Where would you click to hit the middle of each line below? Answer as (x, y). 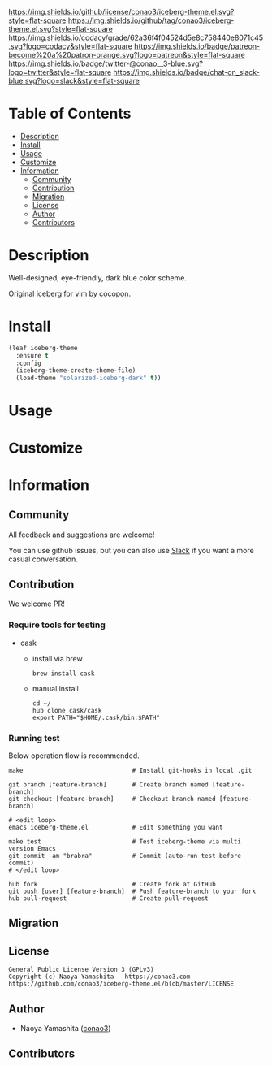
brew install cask (63, 674)
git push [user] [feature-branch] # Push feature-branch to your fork (132, 891)
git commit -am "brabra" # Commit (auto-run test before (125, 856)
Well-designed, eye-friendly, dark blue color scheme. (97, 277)
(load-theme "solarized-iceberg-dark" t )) (89, 378)
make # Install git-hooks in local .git (130, 770)
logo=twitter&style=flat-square (60, 72)
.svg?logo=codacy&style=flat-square (70, 46)
